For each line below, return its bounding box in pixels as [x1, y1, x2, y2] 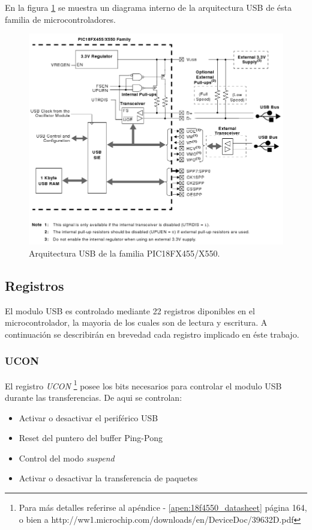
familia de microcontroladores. [5, 13, 116, 25]
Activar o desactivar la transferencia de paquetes [19, 472, 198, 484]
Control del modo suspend [19, 451, 115, 464]
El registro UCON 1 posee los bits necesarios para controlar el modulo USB [5, 377, 282, 392]
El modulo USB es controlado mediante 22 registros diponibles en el [5, 304, 255, 317]
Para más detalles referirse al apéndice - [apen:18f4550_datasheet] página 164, [19, 501, 307, 513]
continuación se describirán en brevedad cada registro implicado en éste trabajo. [5, 327, 299, 340]
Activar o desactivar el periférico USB [19, 411, 158, 424]
